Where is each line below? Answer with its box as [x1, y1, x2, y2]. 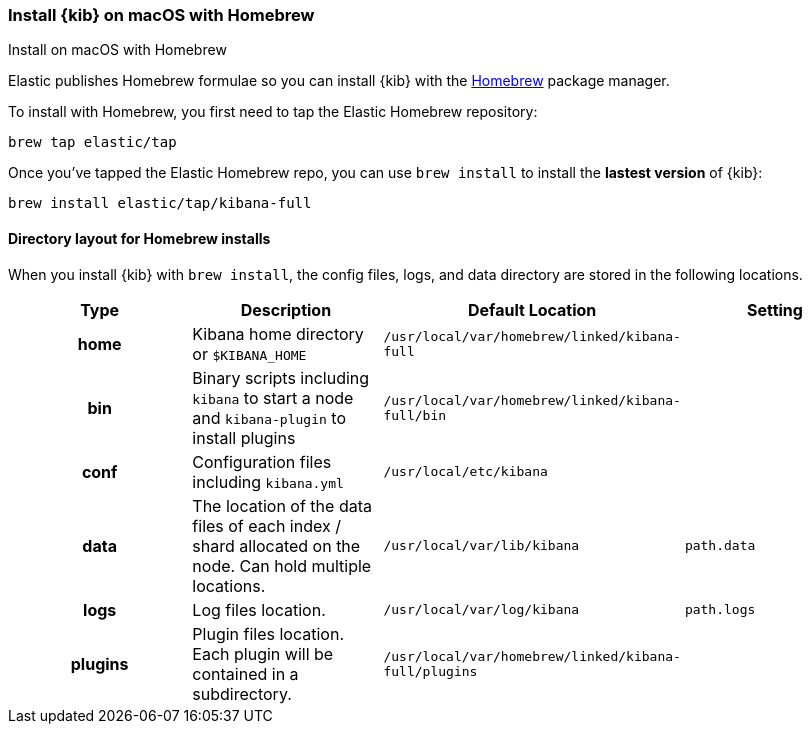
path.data [684, 538, 756, 554]
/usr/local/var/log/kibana [383, 602, 580, 618]
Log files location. [192, 599, 326, 620]
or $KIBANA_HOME [192, 343, 307, 364]
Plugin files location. [192, 623, 344, 644]
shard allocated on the [192, 535, 361, 556]
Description [240, 299, 332, 320]
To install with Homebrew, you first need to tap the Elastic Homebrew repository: [8, 103, 538, 121]
